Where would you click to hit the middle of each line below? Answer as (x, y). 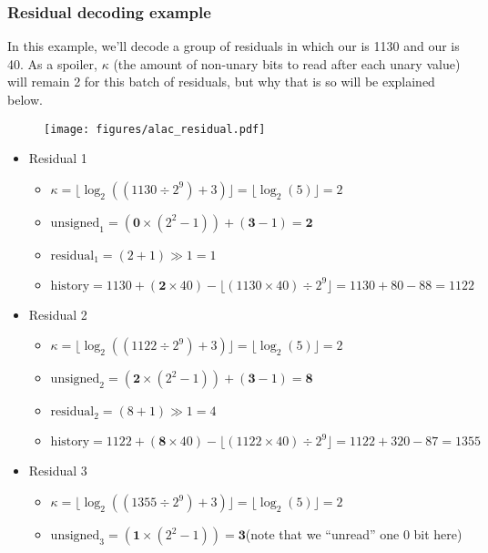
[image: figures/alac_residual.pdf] (155, 129)
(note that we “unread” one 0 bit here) (354, 534)
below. (25, 99)
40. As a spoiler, (52, 63)
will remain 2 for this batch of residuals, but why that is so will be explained (221, 82)
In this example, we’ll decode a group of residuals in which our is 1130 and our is (234, 46)
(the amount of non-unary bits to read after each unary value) (287, 63)
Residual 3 (58, 471)
